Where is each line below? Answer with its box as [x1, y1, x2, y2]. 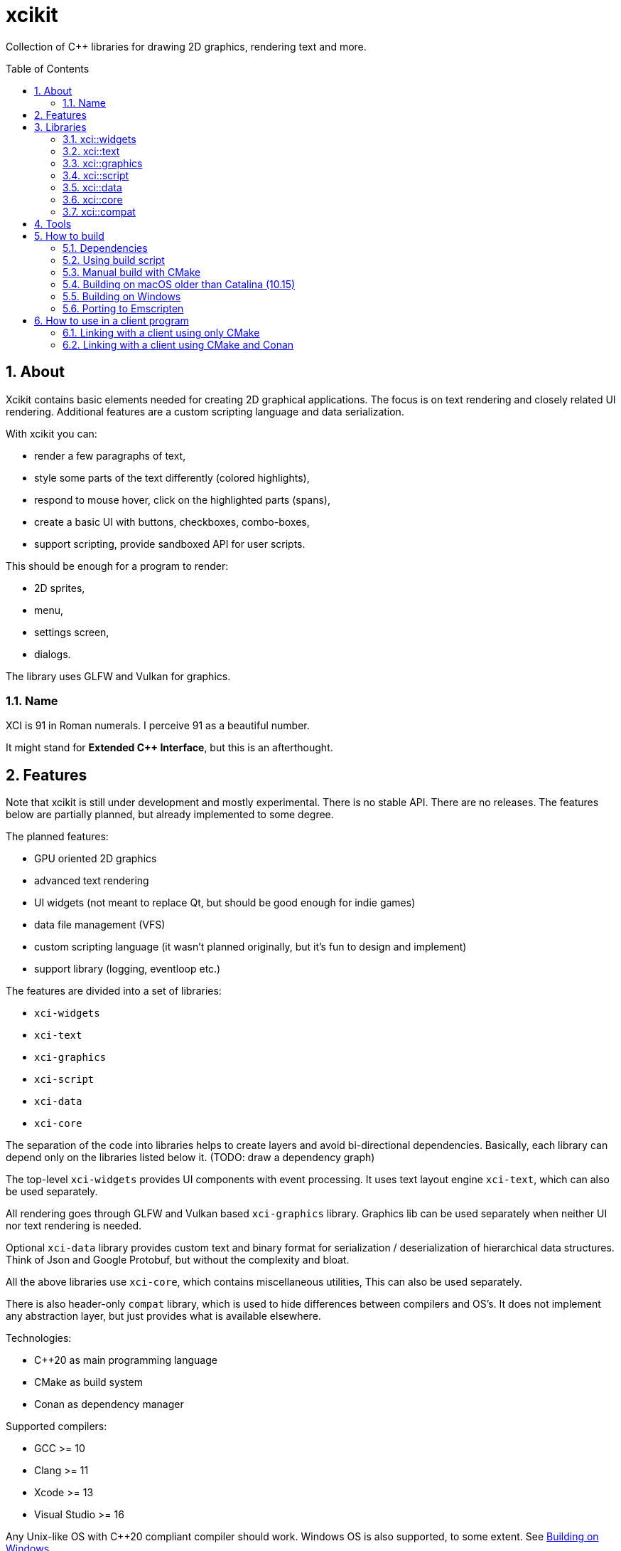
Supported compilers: [6, 1420, 107, 1433]
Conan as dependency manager [34, 1398, 184, 1411]
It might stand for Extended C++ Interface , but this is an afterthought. [6, 741, 333, 754]
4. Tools [34, 217, 72, 230]
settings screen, [34, 625, 109, 638]
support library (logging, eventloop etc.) [34, 963, 221, 975]
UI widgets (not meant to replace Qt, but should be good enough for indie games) [34, 896, 416, 909]
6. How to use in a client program [34, 314, 189, 327]
